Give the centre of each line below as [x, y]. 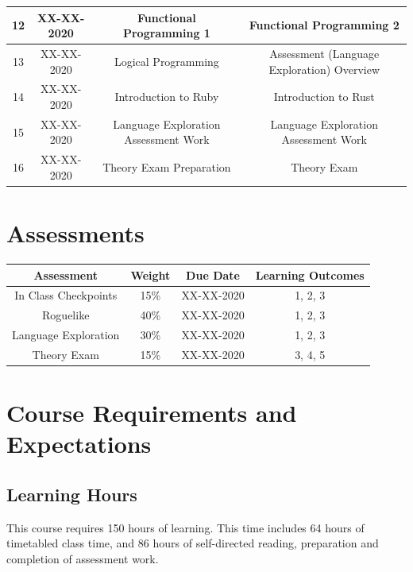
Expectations [79, 444]
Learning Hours [72, 494]
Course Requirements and [152, 413]
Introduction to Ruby [167, 97]
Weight [151, 274]
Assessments [75, 233]
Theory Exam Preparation [167, 167]
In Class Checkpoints [66, 295]
